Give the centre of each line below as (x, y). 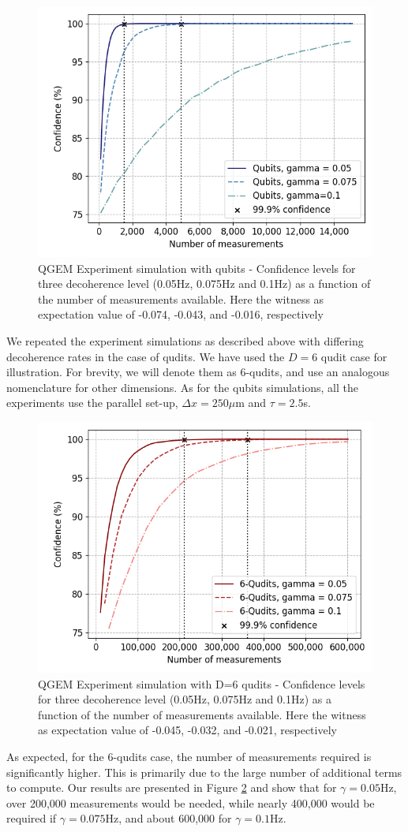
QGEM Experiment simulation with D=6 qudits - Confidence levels (202, 683)
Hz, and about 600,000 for (168, 818)
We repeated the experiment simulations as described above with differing (185, 340)
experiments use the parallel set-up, (92, 403)
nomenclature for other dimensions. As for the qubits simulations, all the (182, 387)
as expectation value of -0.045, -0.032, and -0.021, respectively (187, 730)
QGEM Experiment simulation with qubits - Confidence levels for (197, 268)
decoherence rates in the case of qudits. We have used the (146, 356)
